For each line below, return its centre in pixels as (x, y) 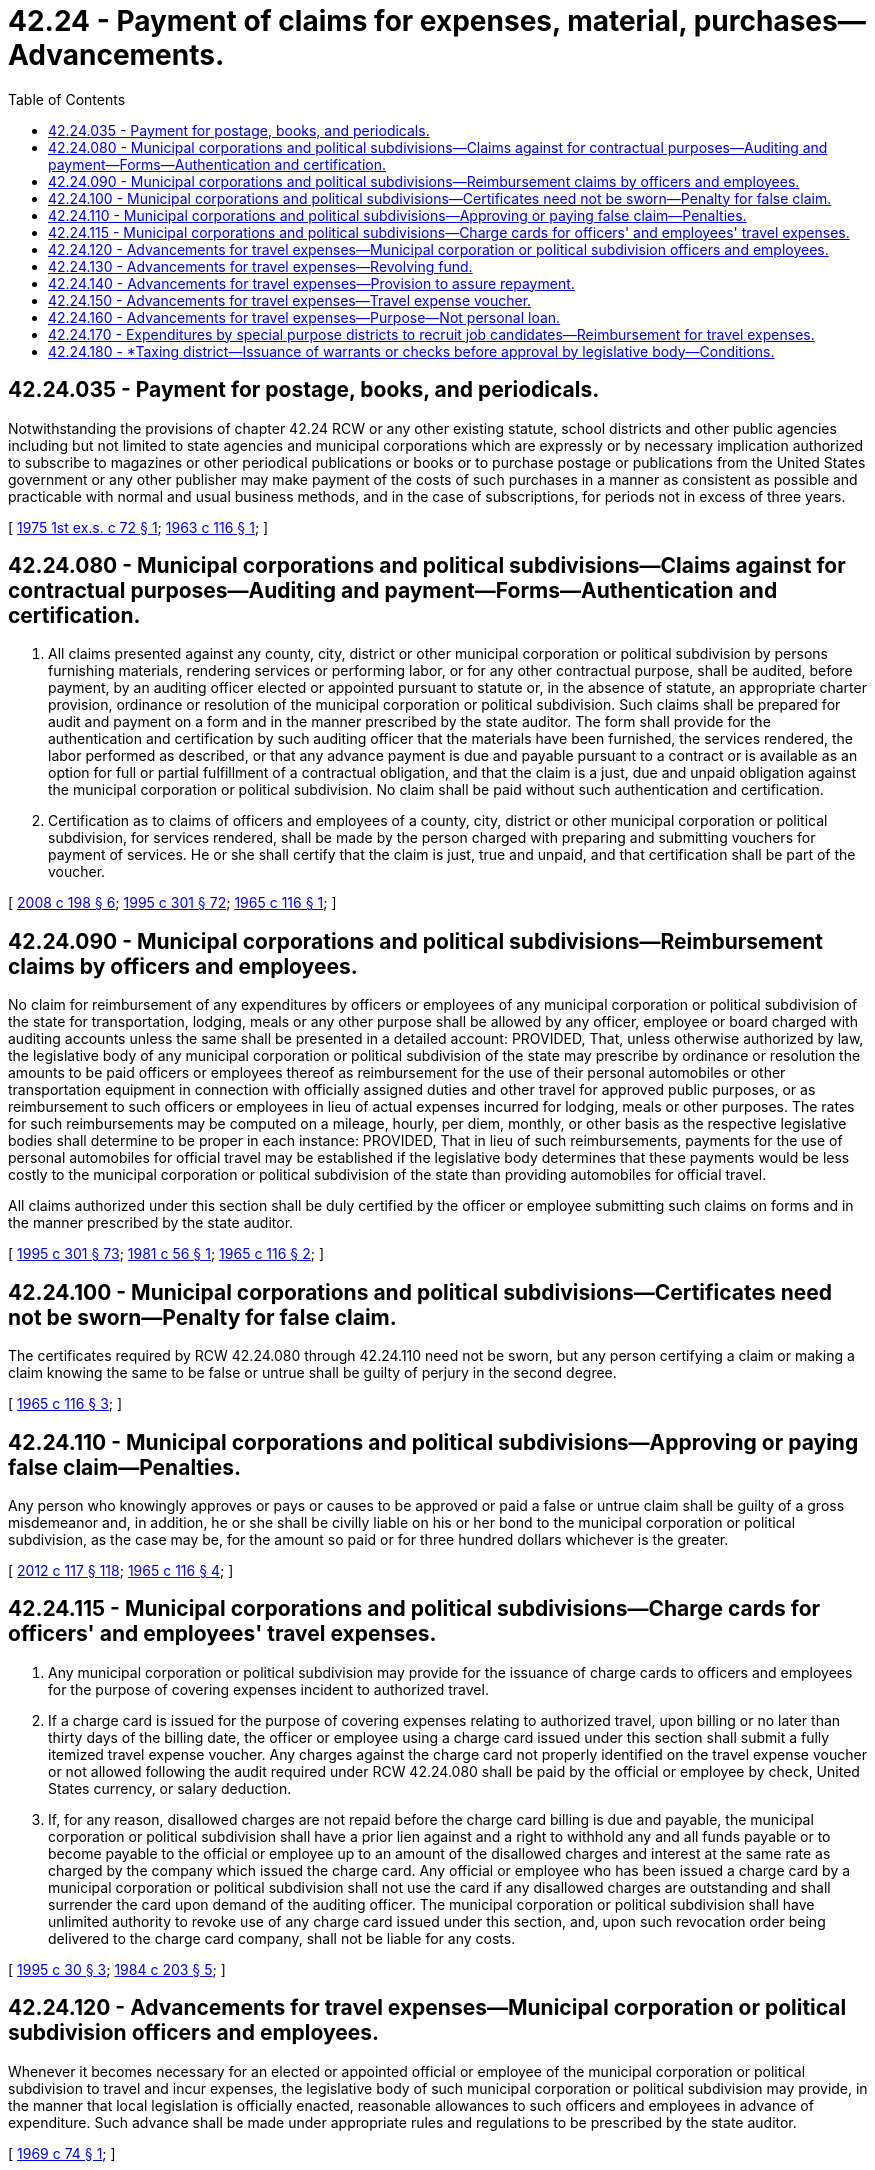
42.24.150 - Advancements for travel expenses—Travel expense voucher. (290, 300)
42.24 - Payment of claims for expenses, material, (348, 21)
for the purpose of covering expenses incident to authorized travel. (268, 1689)
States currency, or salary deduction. (170, 1788)
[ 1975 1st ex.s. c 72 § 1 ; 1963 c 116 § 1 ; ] (138, 527)
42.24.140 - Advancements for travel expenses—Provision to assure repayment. (311, 283)
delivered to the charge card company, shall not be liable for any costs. (282, 1938)
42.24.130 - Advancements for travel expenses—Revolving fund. (260, 266)
